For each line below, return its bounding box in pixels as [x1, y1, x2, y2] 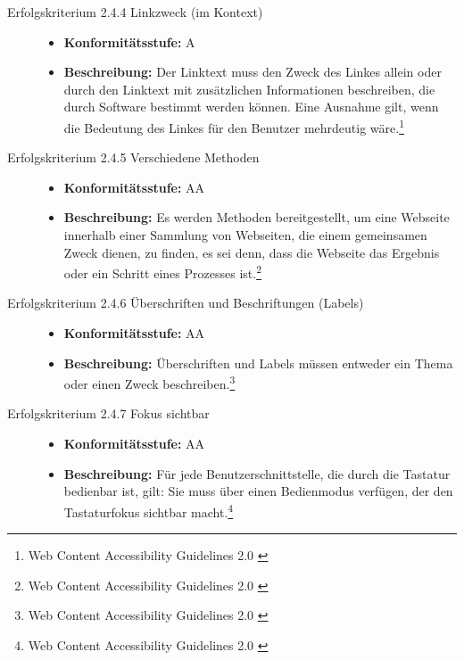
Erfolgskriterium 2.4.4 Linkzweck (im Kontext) [7, 3, 263, 21]
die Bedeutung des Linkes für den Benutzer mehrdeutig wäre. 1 [63, 115, 405, 136]
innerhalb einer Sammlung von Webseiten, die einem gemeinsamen [63, 226, 427, 243]
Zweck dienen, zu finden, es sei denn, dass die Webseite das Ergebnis [63, 243, 440, 261]
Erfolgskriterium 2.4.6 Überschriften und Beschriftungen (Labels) [7, 293, 364, 312]
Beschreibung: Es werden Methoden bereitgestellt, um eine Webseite [63, 208, 450, 227]
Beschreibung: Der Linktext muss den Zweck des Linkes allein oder [63, 62, 442, 81]
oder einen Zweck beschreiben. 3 [63, 372, 236, 392]
